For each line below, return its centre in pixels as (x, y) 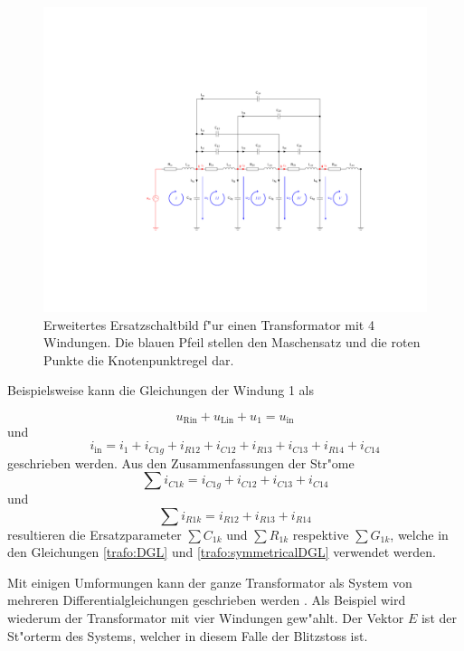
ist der (439, 618)
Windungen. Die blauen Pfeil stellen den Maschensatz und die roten (232, 342)
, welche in (419, 534)
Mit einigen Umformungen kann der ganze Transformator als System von (210, 582)
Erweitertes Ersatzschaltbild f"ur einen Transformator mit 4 (209, 324)
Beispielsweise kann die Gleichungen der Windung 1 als (161, 390)
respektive (321, 534)
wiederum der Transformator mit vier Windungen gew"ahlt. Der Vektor (206, 618)
